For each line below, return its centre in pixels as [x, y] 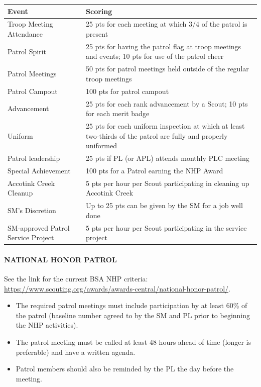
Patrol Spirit [27, 51]
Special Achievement [39, 170]
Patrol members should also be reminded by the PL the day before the [125, 369]
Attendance [25, 33]
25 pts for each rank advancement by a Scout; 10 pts [167, 103]
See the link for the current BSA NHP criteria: [76, 279]
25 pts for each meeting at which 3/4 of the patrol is [167, 24]
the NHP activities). [47, 325]
